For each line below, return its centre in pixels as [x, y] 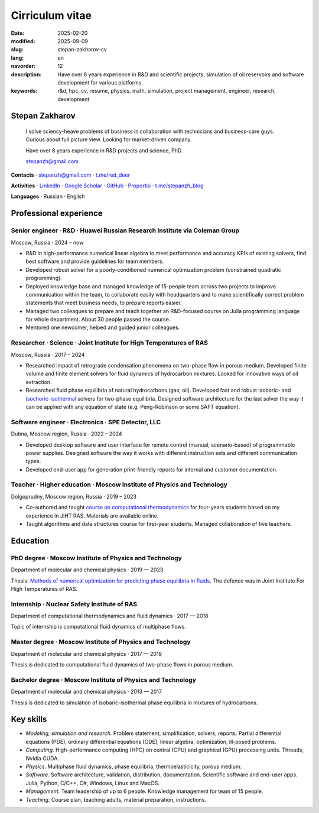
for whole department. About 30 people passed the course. [98, 320]
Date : [18, 33]
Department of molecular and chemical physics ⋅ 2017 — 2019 [87, 653]
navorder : [23, 66]
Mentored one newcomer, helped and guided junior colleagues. [103, 327]
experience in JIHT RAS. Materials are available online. [92, 516]
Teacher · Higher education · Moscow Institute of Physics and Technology [119, 484]
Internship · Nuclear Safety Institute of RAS [74, 604]
